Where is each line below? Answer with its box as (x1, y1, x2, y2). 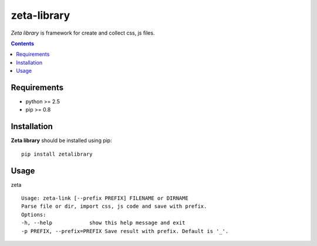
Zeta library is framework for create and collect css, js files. (11, 29, 155, 36)
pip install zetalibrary (21, 150, 93, 157)
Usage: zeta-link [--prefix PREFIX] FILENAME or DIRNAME (21, 195, 189, 201)
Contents (11, 40, 35, 47)
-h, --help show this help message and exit (21, 220, 186, 226)
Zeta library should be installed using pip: (11, 137, 112, 144)
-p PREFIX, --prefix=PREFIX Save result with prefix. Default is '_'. (21, 228, 229, 234)
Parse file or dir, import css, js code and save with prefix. (21, 203, 207, 210)
